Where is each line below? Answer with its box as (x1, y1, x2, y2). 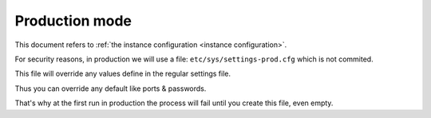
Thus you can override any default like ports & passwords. (14, 84, 207, 93)
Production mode (14, 12, 132, 29)
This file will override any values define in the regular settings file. (14, 69, 231, 79)
